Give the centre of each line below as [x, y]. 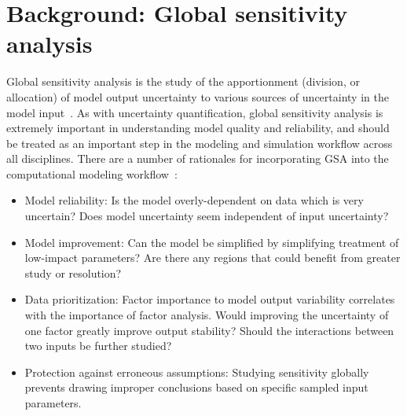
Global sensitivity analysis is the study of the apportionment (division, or [183, 81]
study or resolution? [73, 272]
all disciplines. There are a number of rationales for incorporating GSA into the [198, 158]
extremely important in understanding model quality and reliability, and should [198, 128]
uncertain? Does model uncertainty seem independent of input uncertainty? [207, 216]
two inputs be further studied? [98, 346]
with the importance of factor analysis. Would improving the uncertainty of [207, 315]
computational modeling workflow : [92, 173]
